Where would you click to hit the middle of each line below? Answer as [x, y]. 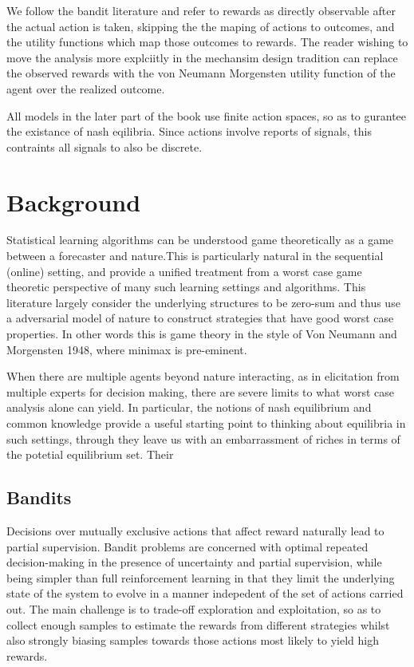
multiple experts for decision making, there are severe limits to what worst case [200, 391]
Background [74, 201]
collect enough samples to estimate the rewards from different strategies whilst [198, 624]
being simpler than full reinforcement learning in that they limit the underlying [201, 577]
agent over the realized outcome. [86, 88]
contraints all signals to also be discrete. [104, 146]
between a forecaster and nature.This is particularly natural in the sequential [195, 256]
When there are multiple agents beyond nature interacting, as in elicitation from [203, 376]
